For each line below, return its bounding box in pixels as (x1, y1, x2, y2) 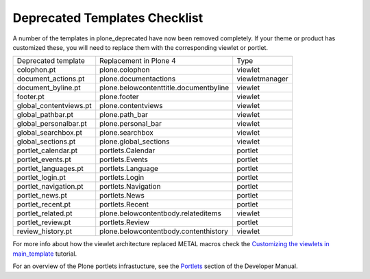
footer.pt (16, 92, 45, 102)
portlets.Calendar (99, 146, 156, 155)
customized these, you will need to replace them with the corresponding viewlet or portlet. (12, 43, 269, 51)
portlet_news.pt (16, 191, 68, 200)
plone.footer (99, 92, 140, 102)
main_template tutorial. (12, 250, 77, 258)
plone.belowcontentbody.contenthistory (99, 226, 229, 236)
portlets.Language (99, 164, 159, 174)
